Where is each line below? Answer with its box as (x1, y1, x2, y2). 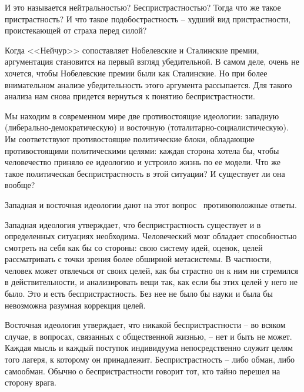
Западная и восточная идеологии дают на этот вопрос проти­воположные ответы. (5, 198, 297, 210)
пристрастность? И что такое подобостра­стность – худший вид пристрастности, (5, 12, 291, 25)
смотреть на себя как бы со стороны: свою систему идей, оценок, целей (5, 241, 263, 253)
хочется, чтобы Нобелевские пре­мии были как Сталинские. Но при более (5, 66, 268, 79)
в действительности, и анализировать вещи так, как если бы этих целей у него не (5, 276, 298, 288)
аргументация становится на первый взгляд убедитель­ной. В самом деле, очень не (5, 55, 300, 68)
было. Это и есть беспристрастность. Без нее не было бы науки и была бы (5, 287, 273, 300)
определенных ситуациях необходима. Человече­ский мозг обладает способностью (5, 230, 297, 242)
